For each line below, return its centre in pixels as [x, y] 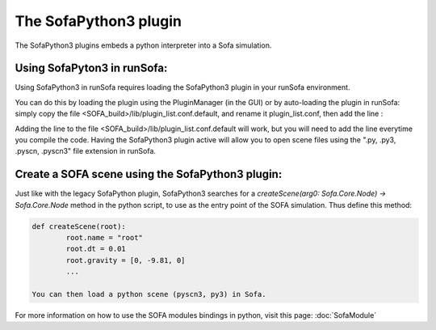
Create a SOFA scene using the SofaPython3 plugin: [149, 174]
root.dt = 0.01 [96, 249]
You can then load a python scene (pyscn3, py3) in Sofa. [149, 294]
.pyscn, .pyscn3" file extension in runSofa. [86, 151]
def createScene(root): [79, 226]
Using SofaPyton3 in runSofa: [91, 68]
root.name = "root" [104, 238]
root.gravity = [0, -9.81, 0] [126, 260]
